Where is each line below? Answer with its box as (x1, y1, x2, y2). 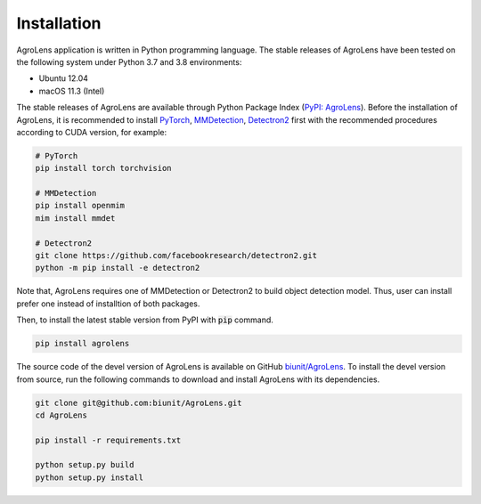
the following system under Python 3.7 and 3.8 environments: (16, 56, 242, 67)
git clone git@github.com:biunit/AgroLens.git (35, 397, 242, 408)
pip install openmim (35, 200, 125, 211)
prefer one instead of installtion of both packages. (16, 298, 200, 309)
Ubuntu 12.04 (38, 73, 89, 84)
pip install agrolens (35, 338, 130, 349)
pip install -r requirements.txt (35, 435, 182, 445)
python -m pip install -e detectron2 (35, 263, 200, 273)
